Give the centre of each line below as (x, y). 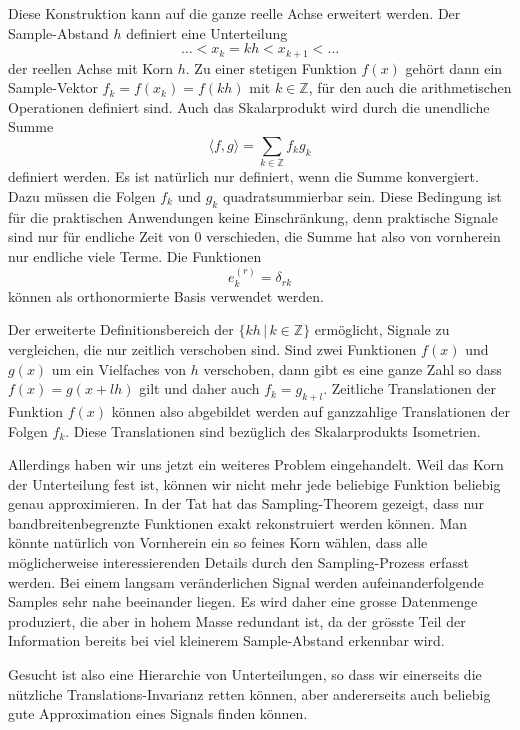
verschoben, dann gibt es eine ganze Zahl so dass (352, 368)
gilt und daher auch (199, 388)
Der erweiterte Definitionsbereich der (121, 329)
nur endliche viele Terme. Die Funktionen (135, 255)
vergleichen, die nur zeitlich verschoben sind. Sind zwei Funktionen (212, 348)
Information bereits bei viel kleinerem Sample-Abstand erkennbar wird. (226, 640)
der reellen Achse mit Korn (91, 67)
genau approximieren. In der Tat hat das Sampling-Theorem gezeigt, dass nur (246, 503)
